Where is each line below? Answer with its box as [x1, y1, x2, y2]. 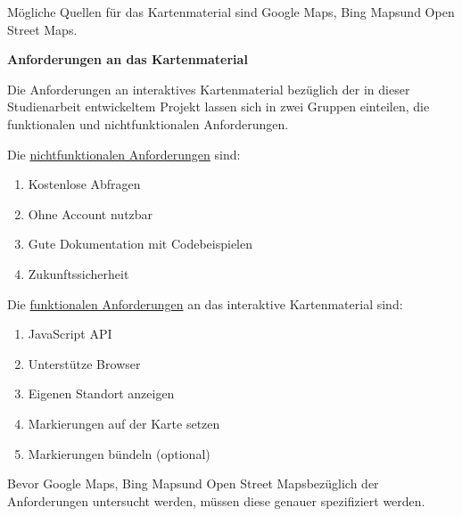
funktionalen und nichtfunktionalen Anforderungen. [7, 114, 289, 133]
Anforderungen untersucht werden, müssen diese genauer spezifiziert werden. [7, 491, 425, 510]
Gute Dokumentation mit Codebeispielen [28, 234, 253, 253]
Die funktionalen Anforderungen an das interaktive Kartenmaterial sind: [7, 294, 403, 313]
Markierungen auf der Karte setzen [28, 414, 220, 432]
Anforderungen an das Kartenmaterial [7, 50, 248, 69]
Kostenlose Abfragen [28, 175, 141, 193]
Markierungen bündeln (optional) [28, 444, 210, 463]
